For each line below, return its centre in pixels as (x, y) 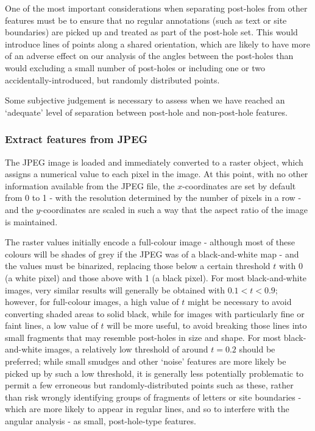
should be (257, 349)
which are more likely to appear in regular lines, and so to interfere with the (147, 409)
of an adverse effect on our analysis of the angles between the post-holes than (149, 56)
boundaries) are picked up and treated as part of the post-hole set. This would (151, 32)
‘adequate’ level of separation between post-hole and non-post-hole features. (146, 112)
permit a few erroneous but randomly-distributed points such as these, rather (149, 385)
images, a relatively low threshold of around (126, 349)
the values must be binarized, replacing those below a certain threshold (138, 266)
